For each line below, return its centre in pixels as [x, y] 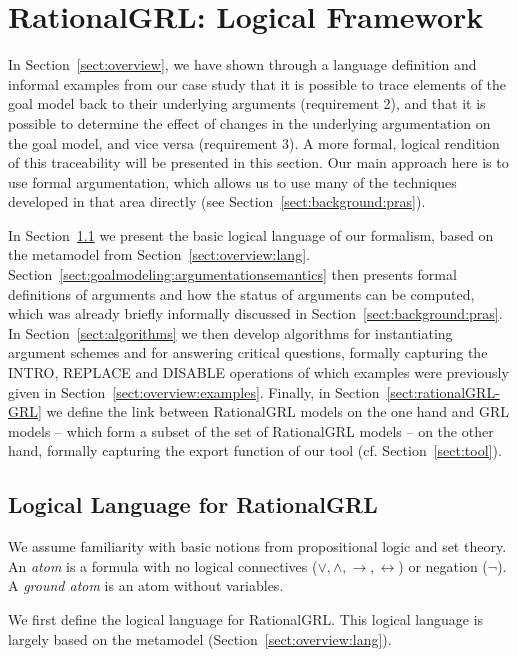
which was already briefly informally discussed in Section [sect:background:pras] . [255, 313]
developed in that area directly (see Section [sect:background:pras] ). [217, 201]
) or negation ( [443, 565]
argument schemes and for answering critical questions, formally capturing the [248, 352]
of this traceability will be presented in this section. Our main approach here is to [258, 162]
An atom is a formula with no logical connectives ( [163, 565]
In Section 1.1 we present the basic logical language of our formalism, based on [251, 234]
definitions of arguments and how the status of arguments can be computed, [241, 293]
